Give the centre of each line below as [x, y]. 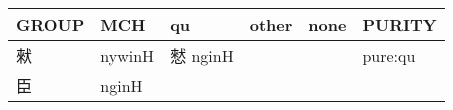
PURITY [399, 24]
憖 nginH [202, 55]
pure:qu [389, 55]
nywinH [127, 55]
